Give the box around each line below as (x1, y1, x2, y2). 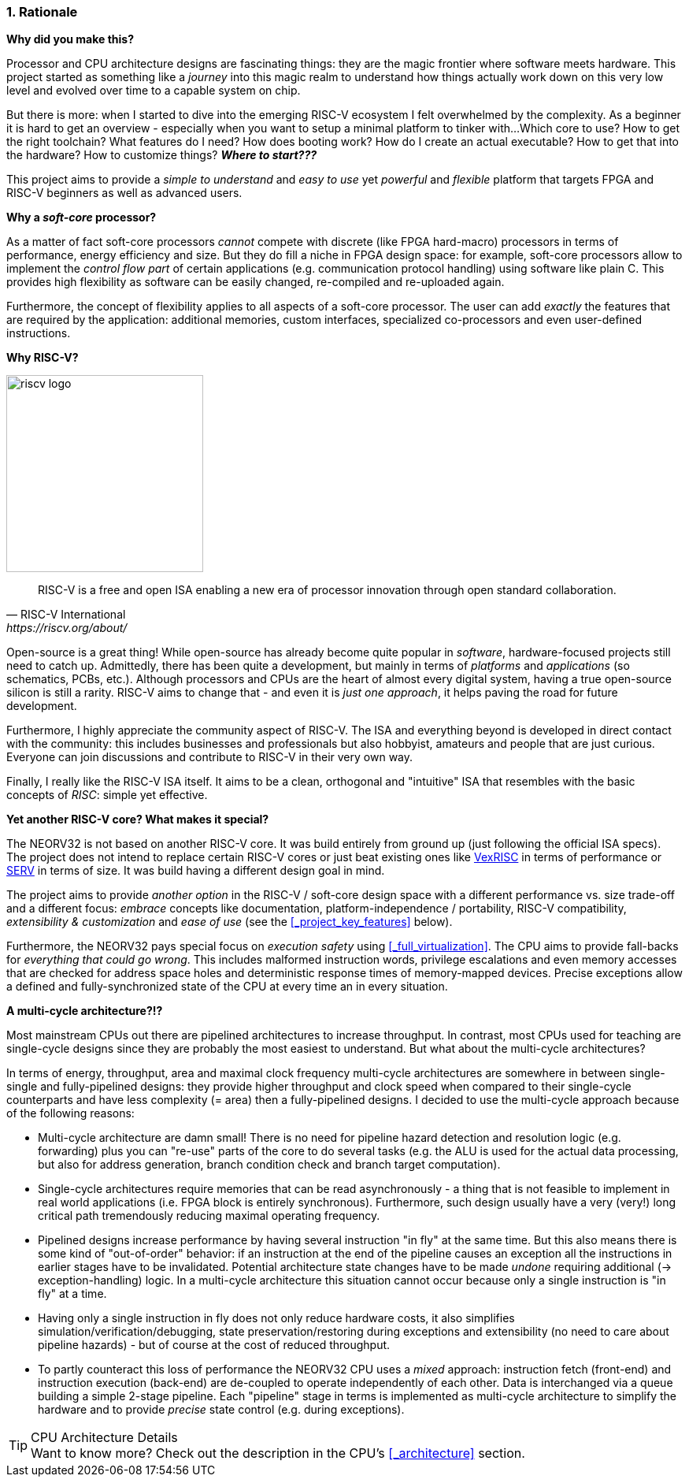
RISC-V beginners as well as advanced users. (6, 186, 243, 200)
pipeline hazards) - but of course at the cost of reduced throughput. (38, 1338, 391, 1352)
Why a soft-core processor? (6, 210, 157, 225)
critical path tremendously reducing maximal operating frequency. (38, 1209, 380, 1223)
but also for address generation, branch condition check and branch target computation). (38, 1158, 501, 1172)
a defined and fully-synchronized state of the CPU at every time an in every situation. (6, 979, 448, 994)
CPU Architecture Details (31, 1429, 178, 1446)
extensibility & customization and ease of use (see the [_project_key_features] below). (6, 915, 453, 929)
